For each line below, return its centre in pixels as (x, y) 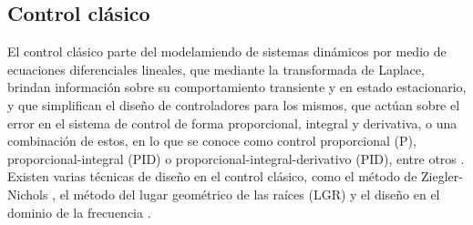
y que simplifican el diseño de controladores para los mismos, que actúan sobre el (234, 104)
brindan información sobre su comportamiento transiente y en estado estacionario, (237, 87)
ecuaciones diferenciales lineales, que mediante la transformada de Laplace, (216, 69)
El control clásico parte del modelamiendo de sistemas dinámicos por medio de (227, 51)
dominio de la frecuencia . (79, 212)
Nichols (28, 194)
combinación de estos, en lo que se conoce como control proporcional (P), (212, 141)
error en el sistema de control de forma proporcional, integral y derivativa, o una (232, 123)
